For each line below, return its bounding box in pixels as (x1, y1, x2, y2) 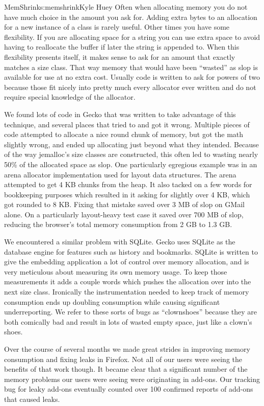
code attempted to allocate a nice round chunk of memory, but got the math (4, 129, 244, 140)
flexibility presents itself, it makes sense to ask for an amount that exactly (4, 51, 235, 62)
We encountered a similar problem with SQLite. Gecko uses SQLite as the (4, 236, 235, 247)
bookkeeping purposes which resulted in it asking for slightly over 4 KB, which (4, 189, 250, 199)
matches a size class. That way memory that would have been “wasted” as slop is (4, 61, 258, 72)
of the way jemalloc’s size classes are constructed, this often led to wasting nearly (4, 149, 258, 160)
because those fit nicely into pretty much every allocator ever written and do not (4, 81, 256, 92)
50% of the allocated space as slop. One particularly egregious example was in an (4, 159, 257, 169)
